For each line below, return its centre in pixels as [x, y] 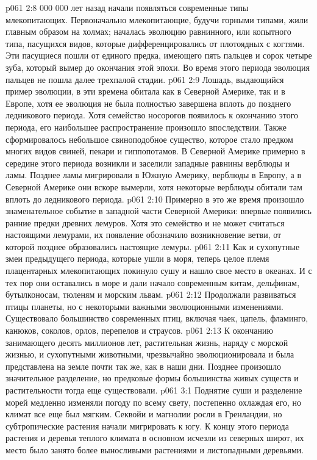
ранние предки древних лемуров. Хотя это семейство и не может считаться [145, 222]
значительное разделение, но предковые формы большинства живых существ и [152, 378]
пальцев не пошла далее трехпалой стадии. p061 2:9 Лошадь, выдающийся [145, 79]
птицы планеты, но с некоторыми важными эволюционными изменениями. [144, 306]
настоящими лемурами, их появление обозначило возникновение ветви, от [144, 235]
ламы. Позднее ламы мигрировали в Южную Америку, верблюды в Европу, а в [154, 175]
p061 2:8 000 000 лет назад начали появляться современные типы [127, 7]
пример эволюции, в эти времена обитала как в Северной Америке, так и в [145, 91]
